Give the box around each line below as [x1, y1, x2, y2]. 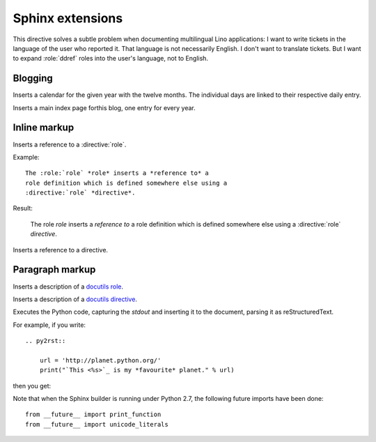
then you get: [13, 381, 52, 390]
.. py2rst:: [25, 337, 66, 345]
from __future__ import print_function [25, 411, 162, 418]
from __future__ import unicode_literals [25, 420, 169, 428]
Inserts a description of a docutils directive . [13, 295, 137, 303]
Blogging [13, 73, 54, 84]
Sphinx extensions [13, 10, 123, 26]
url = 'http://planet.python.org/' [39, 356, 162, 364]
